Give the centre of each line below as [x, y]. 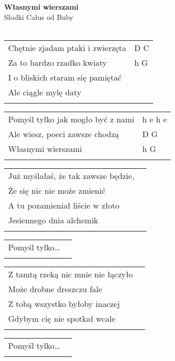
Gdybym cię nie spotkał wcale [62, 318]
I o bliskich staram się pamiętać [65, 77]
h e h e [155, 119]
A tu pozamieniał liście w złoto [64, 205]
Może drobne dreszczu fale [55, 289]
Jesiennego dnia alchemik [53, 220]
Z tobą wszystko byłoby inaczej [64, 303]
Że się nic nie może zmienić [57, 190]
